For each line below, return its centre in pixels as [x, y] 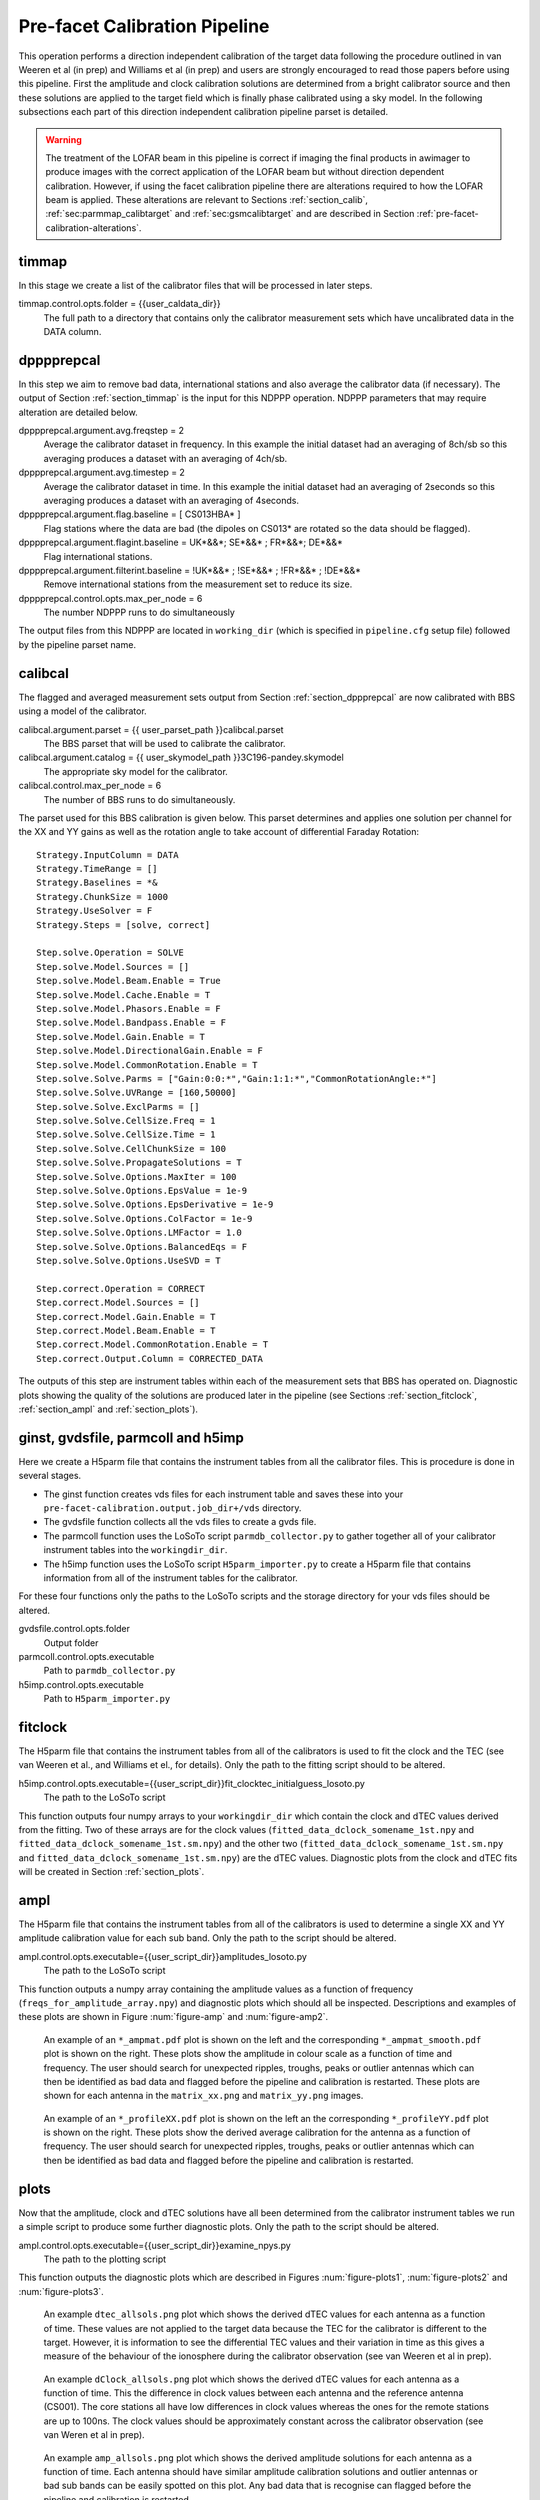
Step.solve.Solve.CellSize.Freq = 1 [126, 1121]
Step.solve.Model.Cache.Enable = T [123, 994]
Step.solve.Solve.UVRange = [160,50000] [136, 1093]
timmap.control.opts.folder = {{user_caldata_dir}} [119, 304]
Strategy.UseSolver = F [94, 911]
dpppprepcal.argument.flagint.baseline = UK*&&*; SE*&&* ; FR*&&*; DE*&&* [181, 542]
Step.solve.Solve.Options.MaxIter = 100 [136, 1176]
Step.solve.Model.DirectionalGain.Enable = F [150, 1051]
